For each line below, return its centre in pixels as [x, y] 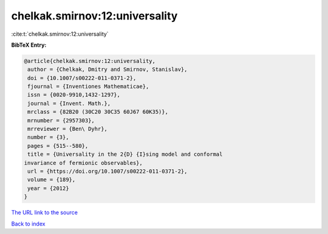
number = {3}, [48, 137]
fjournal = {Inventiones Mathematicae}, [88, 87]
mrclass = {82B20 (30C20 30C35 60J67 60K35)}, [98, 112]
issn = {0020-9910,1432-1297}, [74, 95]
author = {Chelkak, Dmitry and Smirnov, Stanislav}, [108, 69]
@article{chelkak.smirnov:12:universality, [90, 61]
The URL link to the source [45, 213]
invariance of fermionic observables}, [83, 163]
